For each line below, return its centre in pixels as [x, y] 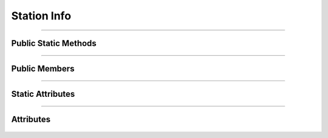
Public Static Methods [54, 43]
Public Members [43, 69]
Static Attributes [43, 94]
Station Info [41, 16]
